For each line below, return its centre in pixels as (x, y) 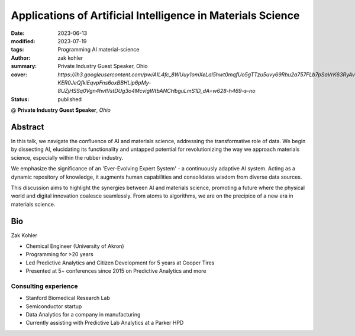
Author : (21, 58)
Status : (20, 99)
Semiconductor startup (54, 306)
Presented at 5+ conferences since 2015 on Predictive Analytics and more (116, 271)
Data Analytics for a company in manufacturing (83, 315)
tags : (17, 50)
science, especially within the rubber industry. (67, 157)
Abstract (28, 127)
